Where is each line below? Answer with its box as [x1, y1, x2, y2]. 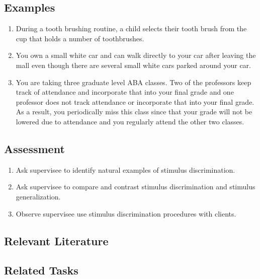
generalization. [16, 191, 61, 201]
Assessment [4, 141, 65, 156]
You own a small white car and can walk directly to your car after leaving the [16, 50, 256, 60]
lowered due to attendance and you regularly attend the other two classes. [16, 116, 244, 126]
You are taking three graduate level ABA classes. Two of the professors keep [16, 77, 251, 87]
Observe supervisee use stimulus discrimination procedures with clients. [16, 208, 236, 219]
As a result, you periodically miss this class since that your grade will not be [16, 106, 252, 117]
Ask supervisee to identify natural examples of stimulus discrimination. [16, 164, 235, 175]
